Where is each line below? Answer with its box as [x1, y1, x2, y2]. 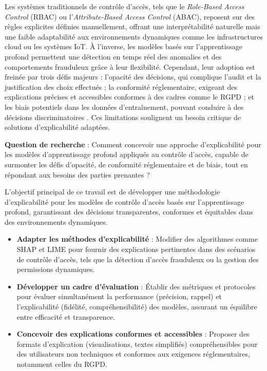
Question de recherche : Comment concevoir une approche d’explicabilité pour [5, 139, 261, 149]
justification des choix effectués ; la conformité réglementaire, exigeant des [5, 81, 238, 92]
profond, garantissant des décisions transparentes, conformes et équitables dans [5, 206, 253, 217]
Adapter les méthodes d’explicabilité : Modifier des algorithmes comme [16, 233, 258, 244]
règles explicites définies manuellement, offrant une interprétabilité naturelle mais [5, 21, 260, 32]
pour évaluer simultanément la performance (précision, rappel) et [16, 291, 222, 302]
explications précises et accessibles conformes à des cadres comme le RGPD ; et [5, 91, 254, 102]
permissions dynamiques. [16, 264, 95, 275]
